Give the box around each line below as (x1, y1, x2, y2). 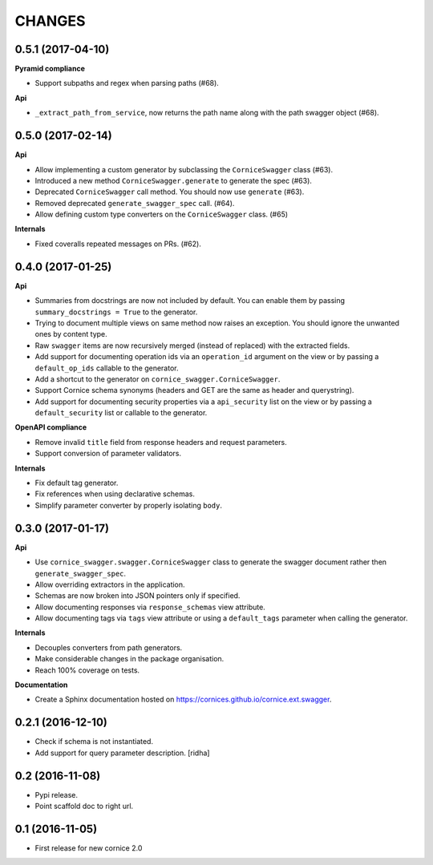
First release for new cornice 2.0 (34, 843, 143, 853)
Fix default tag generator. (34, 478, 119, 488)
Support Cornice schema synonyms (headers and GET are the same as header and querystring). (34, 386, 354, 395)
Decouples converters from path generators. (34, 642, 183, 653)
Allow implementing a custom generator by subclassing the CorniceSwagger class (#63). (34, 164, 333, 174)
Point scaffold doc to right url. (34, 802, 134, 810)
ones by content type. (34, 329, 107, 339)
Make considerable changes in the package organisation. (34, 654, 225, 664)
